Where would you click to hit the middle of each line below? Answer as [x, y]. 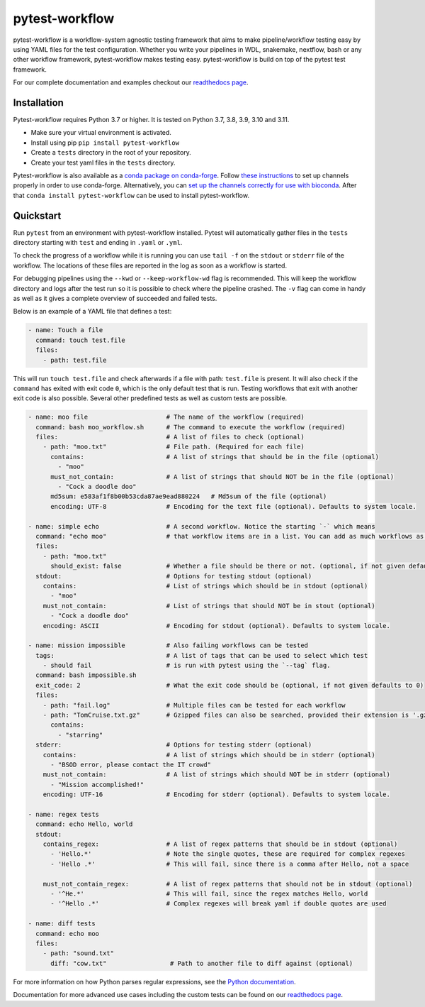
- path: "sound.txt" [79, 953]
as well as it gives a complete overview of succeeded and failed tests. [115, 298]
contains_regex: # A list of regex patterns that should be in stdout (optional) [220, 844]
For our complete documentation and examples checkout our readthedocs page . [131, 82]
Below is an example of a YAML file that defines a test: [92, 312]
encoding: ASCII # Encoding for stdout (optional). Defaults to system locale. [217, 626]
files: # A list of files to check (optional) [170, 437]
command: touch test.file [80, 340]
